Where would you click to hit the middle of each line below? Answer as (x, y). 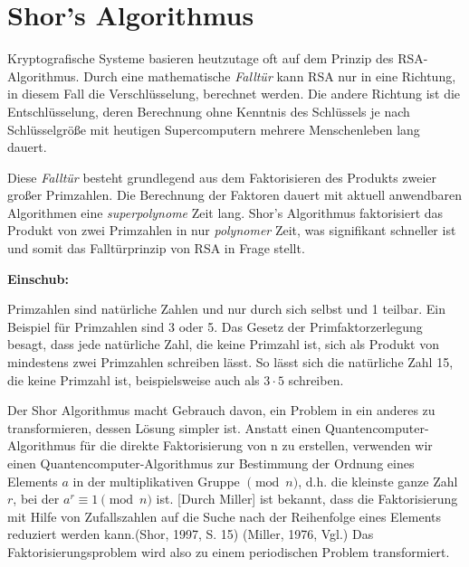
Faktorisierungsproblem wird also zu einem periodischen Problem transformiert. (229, 551)
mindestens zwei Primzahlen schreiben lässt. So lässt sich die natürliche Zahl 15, (230, 362)
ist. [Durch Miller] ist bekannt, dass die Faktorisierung (307, 499)
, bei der (36, 499)
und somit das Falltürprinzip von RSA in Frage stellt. (156, 248)
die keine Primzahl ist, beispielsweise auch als (134, 379)
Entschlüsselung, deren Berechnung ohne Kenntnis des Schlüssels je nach (209, 111)
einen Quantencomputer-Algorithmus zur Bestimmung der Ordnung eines (211, 463)
